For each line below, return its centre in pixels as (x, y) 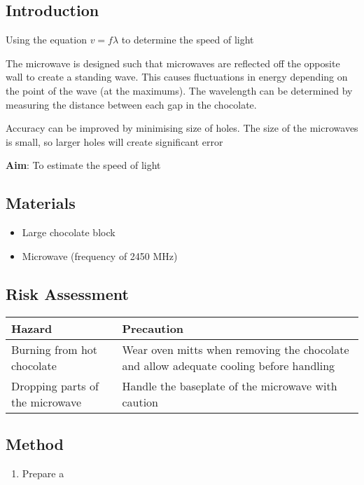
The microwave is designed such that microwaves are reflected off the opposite (173, 63)
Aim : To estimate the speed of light (83, 165)
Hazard (32, 328)
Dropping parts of (55, 385)
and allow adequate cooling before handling (229, 365)
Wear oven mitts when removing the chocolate (236, 349)
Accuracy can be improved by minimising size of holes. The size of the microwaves (182, 128)
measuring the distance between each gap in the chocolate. (131, 104)
